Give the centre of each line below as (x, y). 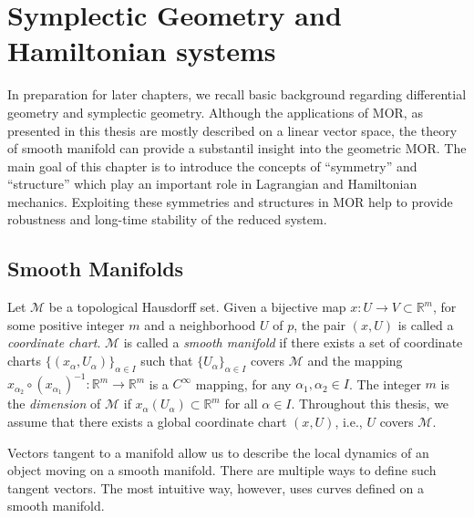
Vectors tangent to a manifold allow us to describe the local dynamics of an (218, 452)
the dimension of (54, 404)
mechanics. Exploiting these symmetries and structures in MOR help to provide (230, 201)
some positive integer (66, 324)
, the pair (320, 324)
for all (241, 404)
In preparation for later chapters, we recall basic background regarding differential (237, 94)
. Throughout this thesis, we (370, 404)
